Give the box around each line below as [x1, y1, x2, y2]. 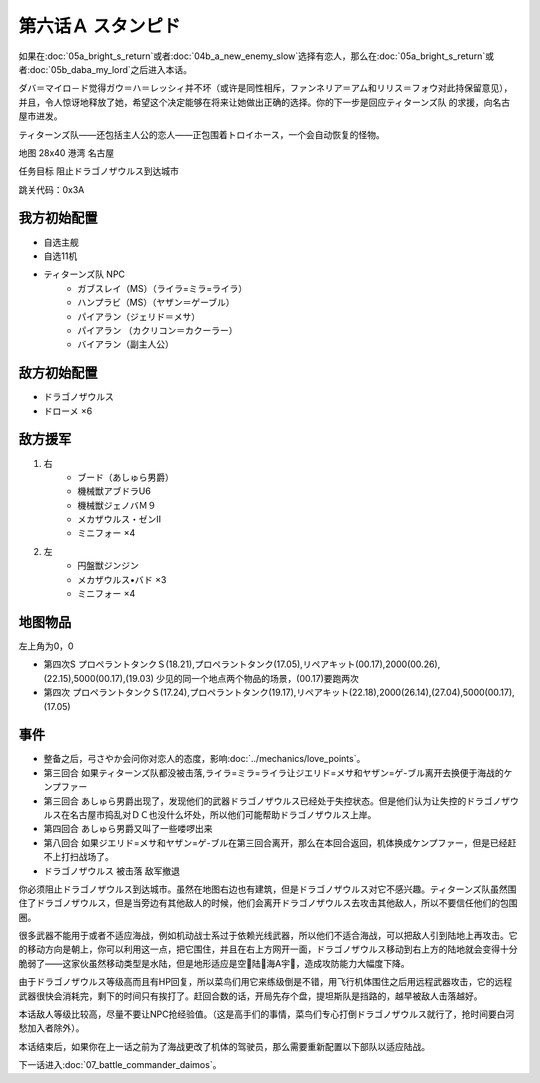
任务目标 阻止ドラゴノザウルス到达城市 [18, 165, 179, 177]
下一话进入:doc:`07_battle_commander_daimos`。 [18, 1059, 222, 1071]
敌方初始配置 [18, 365, 98, 382]
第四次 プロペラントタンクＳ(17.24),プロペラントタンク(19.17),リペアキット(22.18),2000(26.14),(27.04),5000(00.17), [43, 686, 515, 699]
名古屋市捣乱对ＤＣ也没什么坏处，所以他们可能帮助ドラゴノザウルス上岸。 [69, 808, 377, 820]
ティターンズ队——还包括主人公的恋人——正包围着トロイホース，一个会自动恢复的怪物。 [18, 128, 385, 140]
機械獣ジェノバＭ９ [77, 499, 157, 511]
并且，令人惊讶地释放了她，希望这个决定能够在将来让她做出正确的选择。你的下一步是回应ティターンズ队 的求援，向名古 [18, 96, 511, 108]
